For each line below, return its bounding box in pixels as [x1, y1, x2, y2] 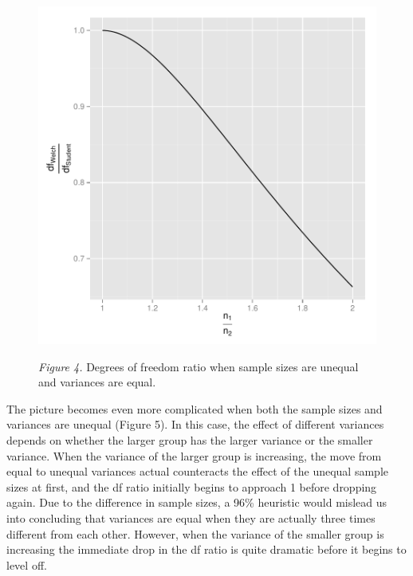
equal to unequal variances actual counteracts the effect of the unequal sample [6, 463, 388, 480]
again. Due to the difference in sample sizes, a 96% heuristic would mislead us [6, 494, 387, 511]
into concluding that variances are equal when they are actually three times [6, 509, 376, 526]
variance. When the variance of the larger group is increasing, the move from [6, 447, 382, 464]
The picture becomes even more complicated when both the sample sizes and [6, 400, 383, 417]
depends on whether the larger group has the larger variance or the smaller [6, 431, 373, 448]
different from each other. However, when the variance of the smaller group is [6, 525, 384, 542]
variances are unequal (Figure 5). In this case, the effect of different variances [6, 416, 384, 433]
